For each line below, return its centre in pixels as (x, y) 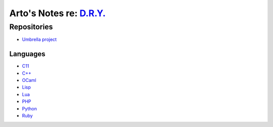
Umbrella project (39, 39)
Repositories (31, 27)
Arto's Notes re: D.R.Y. (58, 13)
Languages (27, 54)
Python (30, 108)
